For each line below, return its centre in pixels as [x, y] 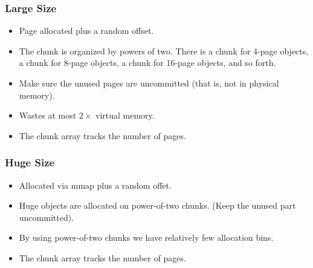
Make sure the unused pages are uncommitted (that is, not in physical [149, 83]
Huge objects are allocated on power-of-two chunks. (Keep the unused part [157, 205]
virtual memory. [125, 115]
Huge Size [30, 162]
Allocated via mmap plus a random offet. [95, 185]
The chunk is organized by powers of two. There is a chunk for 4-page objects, [164, 51]
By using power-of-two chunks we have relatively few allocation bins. [146, 237]
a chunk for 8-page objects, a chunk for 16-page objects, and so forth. [147, 63]
